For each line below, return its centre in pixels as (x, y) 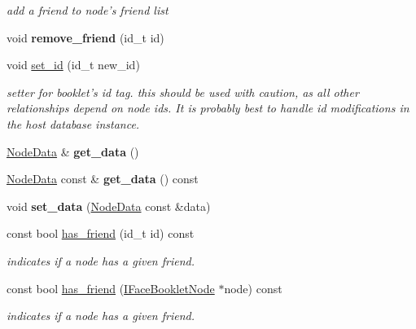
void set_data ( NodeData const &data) (109, 206)
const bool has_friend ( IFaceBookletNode (111, 288)
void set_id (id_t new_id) (73, 65)
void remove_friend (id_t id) (85, 37)
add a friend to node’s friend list (88, 10)
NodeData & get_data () (73, 151)
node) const (253, 288)
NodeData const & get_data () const (103, 179)
